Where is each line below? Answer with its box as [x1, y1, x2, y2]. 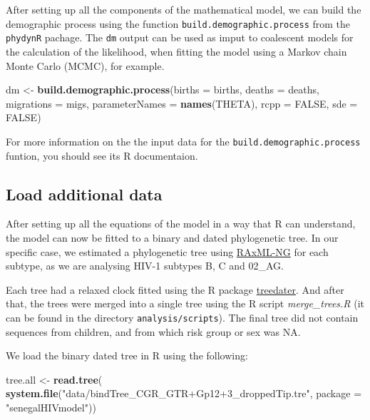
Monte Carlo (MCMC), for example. [6, 58, 165, 73]
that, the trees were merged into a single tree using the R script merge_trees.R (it [6, 296, 365, 311]
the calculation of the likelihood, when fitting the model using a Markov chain [6, 43, 347, 58]
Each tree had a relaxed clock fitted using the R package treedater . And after [6, 282, 344, 297]
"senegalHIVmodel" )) [6, 399, 96, 414]
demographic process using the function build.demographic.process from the [6, 16, 351, 31]
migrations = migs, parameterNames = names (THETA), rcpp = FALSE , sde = [6, 96, 358, 111]
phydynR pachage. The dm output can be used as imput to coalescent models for [6, 30, 354, 45]
